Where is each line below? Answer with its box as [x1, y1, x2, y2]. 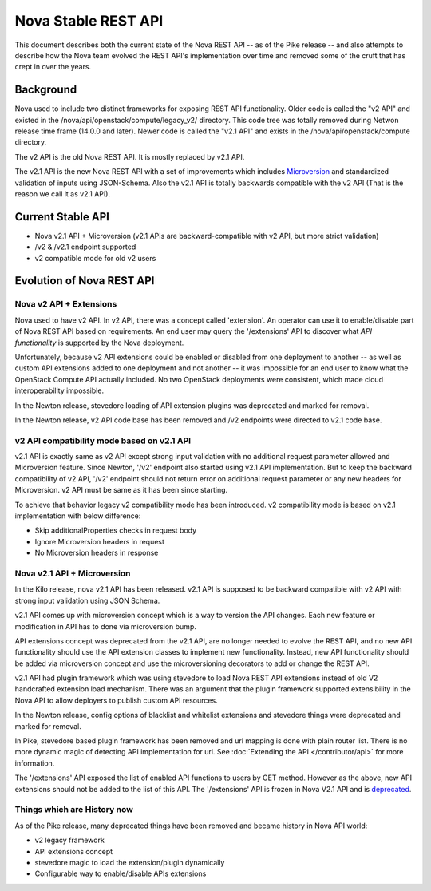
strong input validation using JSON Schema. [14, 596, 160, 605]
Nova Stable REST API [14, 12, 164, 30]
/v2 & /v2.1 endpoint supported [34, 242, 136, 251]
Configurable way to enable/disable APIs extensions [34, 869, 207, 878]
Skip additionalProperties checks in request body [34, 525, 197, 535]
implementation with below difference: [14, 511, 141, 521]
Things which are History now [14, 804, 133, 815]
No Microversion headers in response [34, 548, 159, 558]
